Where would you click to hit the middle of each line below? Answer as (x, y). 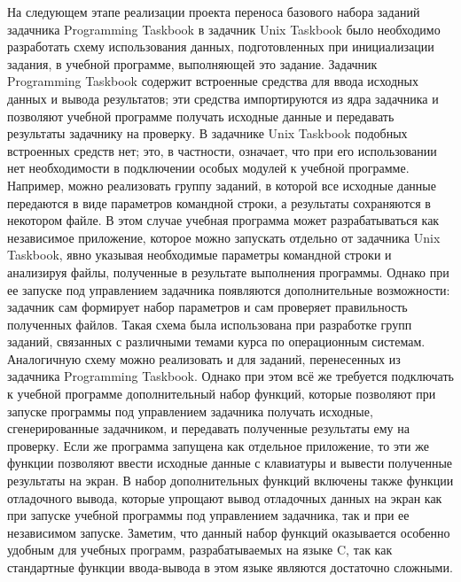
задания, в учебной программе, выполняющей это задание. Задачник (192, 63)
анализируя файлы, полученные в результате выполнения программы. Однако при (228, 272)
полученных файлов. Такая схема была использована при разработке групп (210, 324)
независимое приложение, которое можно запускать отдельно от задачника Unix (224, 237)
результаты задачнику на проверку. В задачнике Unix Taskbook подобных (207, 133)
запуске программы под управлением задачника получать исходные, (190, 411)
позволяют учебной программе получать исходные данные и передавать (201, 116)
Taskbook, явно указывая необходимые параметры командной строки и (199, 255)
